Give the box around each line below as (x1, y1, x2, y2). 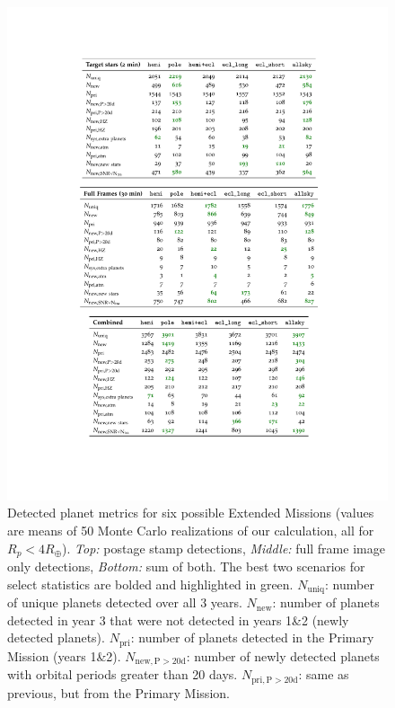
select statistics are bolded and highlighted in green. (7, 574, 294, 593)
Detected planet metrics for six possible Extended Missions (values (7, 503, 374, 522)
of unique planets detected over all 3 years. (7, 593, 242, 612)
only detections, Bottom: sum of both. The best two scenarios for (7, 557, 365, 576)
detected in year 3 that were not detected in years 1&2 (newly (7, 610, 349, 629)
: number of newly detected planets (186, 646, 380, 665)
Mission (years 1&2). (7, 646, 121, 665)
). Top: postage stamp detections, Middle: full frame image (62, 538, 385, 557)
